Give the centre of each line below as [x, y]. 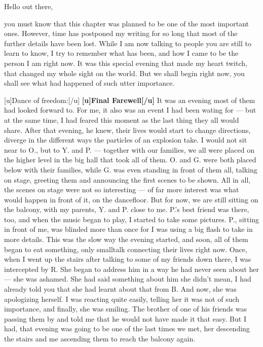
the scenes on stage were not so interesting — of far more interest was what [122, 189]
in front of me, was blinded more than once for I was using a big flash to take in [128, 229]
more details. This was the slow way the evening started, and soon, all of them [126, 239]
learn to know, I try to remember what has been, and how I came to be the [121, 53]
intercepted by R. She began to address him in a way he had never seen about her [132, 269]
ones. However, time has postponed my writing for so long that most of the [121, 33]
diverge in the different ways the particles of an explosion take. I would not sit [126, 140]
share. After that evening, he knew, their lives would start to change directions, [127, 130]
